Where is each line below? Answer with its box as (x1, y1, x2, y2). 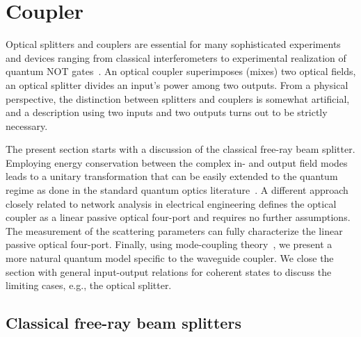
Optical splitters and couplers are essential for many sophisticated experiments (6, 37, 341, 51)
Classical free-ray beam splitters (6, 312, 241, 334)
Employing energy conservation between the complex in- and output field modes (6, 155, 348, 170)
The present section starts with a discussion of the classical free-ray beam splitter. (6, 142, 355, 156)
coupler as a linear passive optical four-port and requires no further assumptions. (6, 210, 351, 224)
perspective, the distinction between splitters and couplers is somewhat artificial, (6, 91, 350, 106)
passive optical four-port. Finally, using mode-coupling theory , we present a (6, 237, 332, 252)
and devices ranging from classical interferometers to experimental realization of (6, 50, 346, 65)
